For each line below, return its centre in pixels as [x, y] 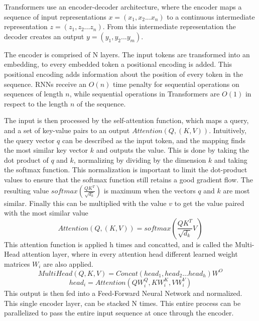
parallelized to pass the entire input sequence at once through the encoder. [119, 313]
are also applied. [68, 263]
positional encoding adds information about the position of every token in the [123, 74]
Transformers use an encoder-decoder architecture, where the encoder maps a [123, 7]
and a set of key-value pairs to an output [67, 130]
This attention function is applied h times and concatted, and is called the [118, 244]
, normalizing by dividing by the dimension [140, 159]
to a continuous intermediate [211, 16]
